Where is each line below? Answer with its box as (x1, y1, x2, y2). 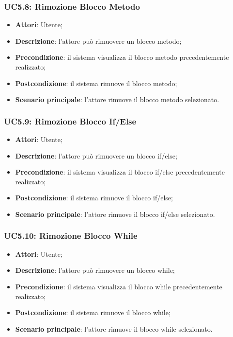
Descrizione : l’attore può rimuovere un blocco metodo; (15, 35, 182, 46)
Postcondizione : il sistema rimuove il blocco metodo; (15, 78, 177, 88)
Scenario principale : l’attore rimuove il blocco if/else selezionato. (15, 209, 215, 219)
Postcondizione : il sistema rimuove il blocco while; (15, 307, 171, 318)
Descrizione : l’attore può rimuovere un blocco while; (15, 265, 175, 275)
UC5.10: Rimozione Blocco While (4, 230, 138, 242)
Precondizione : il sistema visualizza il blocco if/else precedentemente (15, 167, 225, 177)
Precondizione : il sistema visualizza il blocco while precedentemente (15, 281, 222, 291)
